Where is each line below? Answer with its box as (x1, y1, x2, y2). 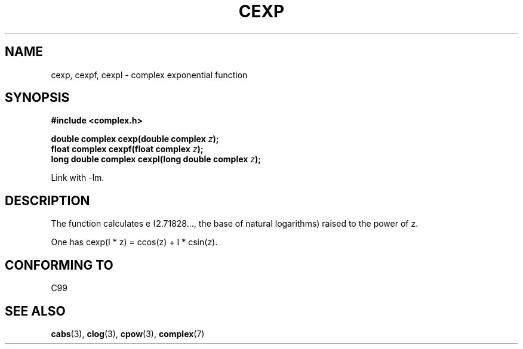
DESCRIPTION (5, 193, 90, 208)
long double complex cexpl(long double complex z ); (51, 154, 261, 165)
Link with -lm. (51, 172, 104, 183)
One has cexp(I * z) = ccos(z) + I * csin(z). (51, 237, 218, 248)
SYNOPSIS (5, 90, 70, 106)
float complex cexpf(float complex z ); (51, 144, 204, 155)
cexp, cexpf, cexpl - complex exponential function (51, 69, 248, 80)
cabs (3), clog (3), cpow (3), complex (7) (51, 328, 205, 339)
